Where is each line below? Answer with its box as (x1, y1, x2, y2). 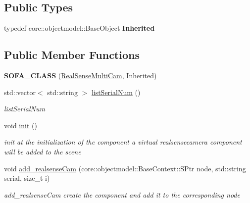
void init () (4, 120, 37, 130)
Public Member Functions (4, 47, 140, 62)
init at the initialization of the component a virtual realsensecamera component (4, 137, 242, 147)
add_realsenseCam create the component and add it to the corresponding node (4, 189, 240, 200)
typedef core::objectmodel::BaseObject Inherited (4, 23, 155, 33)
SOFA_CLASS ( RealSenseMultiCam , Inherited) (4, 70, 157, 80)
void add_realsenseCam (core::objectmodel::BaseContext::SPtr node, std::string (4, 163, 246, 173)
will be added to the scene (4, 146, 81, 156)
